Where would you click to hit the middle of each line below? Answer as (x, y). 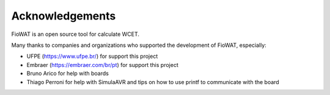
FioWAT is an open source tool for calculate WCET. (75, 34)
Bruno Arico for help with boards (68, 74)
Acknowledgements (64, 16)
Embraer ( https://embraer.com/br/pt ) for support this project (102, 65)
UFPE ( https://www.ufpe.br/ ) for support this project (92, 56)
